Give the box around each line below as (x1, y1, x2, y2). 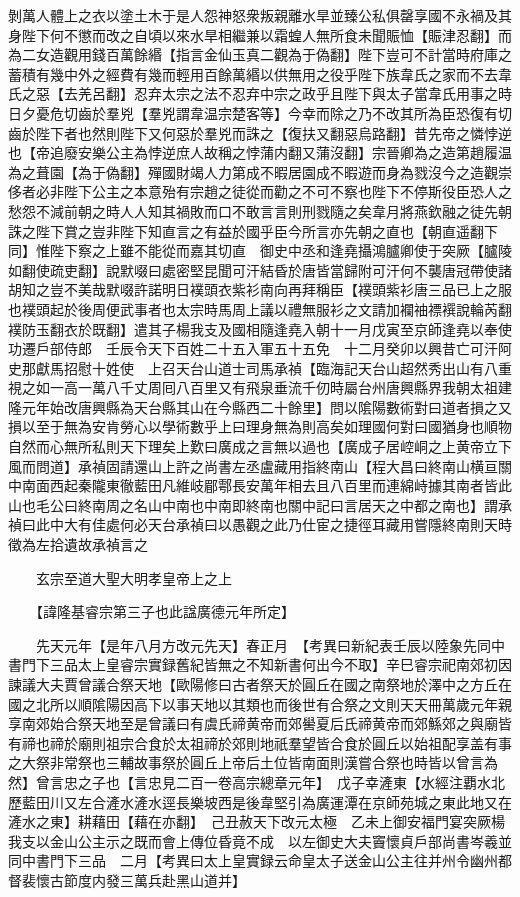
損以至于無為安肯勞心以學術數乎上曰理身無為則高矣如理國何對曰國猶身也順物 (8, 416, 512, 437)
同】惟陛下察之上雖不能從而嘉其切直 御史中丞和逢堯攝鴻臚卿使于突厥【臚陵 (8, 240, 512, 261)
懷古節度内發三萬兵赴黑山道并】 (35, 869, 246, 890)
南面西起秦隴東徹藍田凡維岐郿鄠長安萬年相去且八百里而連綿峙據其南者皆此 (21, 475, 512, 496)
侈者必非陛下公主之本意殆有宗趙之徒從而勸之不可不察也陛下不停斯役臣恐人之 (8, 181, 512, 202)
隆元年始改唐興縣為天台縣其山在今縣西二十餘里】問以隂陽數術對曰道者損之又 (8, 396, 512, 417)
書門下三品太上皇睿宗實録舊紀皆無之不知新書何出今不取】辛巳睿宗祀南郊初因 (8, 654, 512, 675)
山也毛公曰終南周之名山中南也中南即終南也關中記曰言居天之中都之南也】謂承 (8, 494, 512, 515)
